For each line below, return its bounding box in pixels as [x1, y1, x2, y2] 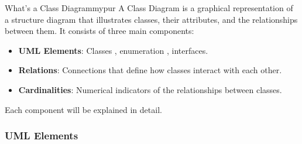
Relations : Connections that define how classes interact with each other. [18, 64, 282, 76]
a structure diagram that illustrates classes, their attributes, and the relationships [5, 13, 298, 25]
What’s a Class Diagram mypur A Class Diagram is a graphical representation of [5, 2, 293, 13]
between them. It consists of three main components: [5, 25, 194, 37]
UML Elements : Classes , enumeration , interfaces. [18, 44, 208, 56]
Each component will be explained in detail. [5, 103, 162, 115]
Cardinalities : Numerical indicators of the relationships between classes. [18, 83, 282, 95]
